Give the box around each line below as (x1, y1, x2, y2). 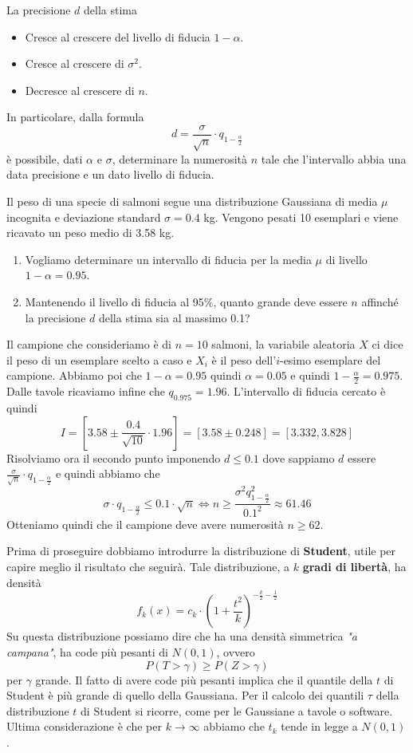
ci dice (372, 336, 403, 353)
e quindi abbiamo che (55, 465, 160, 482)
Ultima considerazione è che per (6, 718, 162, 735)
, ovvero (216, 644, 255, 660)
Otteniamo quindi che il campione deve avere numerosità (6, 515, 284, 532)
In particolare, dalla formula (6, 108, 144, 125)
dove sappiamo (262, 449, 335, 466)
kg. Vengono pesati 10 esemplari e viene (203, 208, 399, 225)
